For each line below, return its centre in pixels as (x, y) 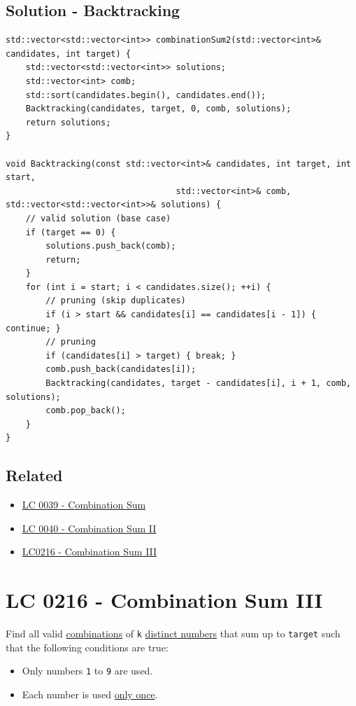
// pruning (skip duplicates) (116, 301)
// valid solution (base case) (98, 218)
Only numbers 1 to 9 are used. (87, 671)
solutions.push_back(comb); (111, 246)
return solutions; (68, 122)
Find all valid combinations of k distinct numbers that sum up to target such (173, 634)
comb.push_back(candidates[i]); (121, 369)
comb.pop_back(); (86, 411)
